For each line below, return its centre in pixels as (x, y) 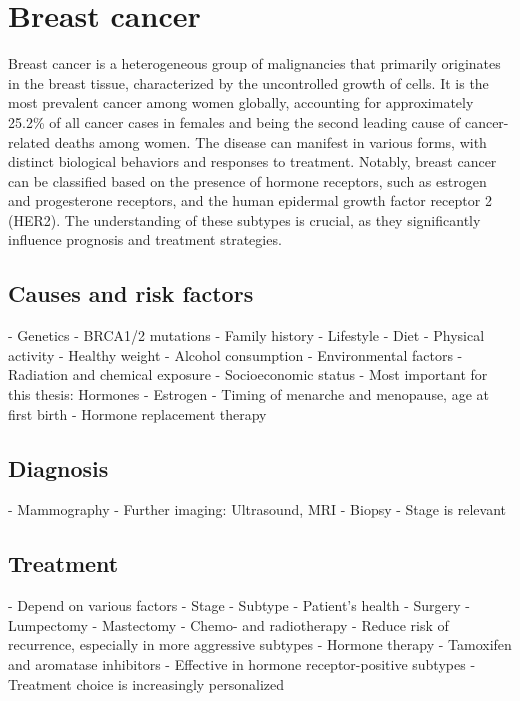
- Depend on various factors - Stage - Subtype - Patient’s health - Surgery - (239, 605)
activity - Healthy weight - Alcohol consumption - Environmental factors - (235, 354)
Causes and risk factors (131, 293)
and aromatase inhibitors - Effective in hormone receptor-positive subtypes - (242, 664)
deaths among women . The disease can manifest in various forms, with (270, 141)
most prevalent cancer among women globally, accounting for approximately (241, 102)
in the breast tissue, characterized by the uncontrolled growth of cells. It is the (248, 82)
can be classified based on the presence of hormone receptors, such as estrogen (247, 180)
